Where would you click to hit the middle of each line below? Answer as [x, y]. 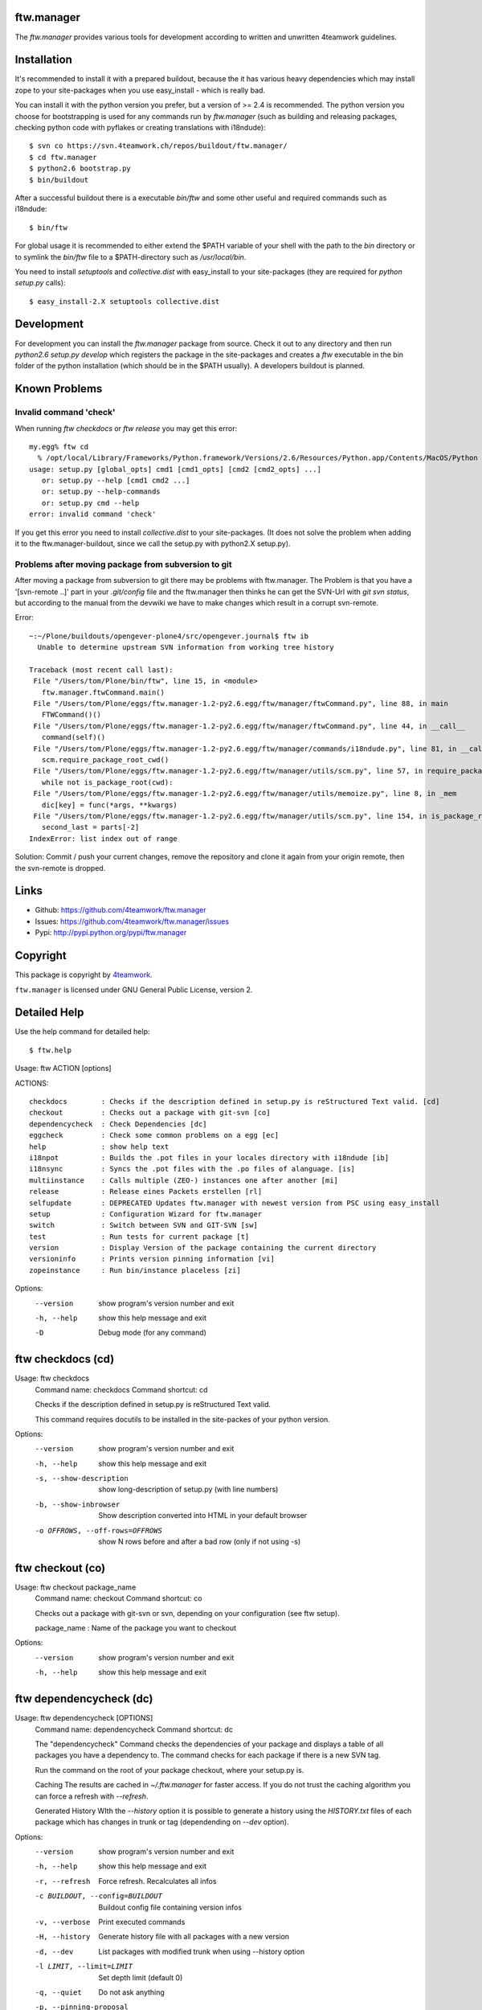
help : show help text [99, 1147]
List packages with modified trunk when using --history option [202, 1951]
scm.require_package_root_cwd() [105, 760]
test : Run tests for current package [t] [139, 1237]
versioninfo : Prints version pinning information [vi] [152, 1259]
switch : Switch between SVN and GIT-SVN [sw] [144, 1225]
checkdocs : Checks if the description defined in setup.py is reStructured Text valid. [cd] [235, 1101]
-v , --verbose [63, 1922]
